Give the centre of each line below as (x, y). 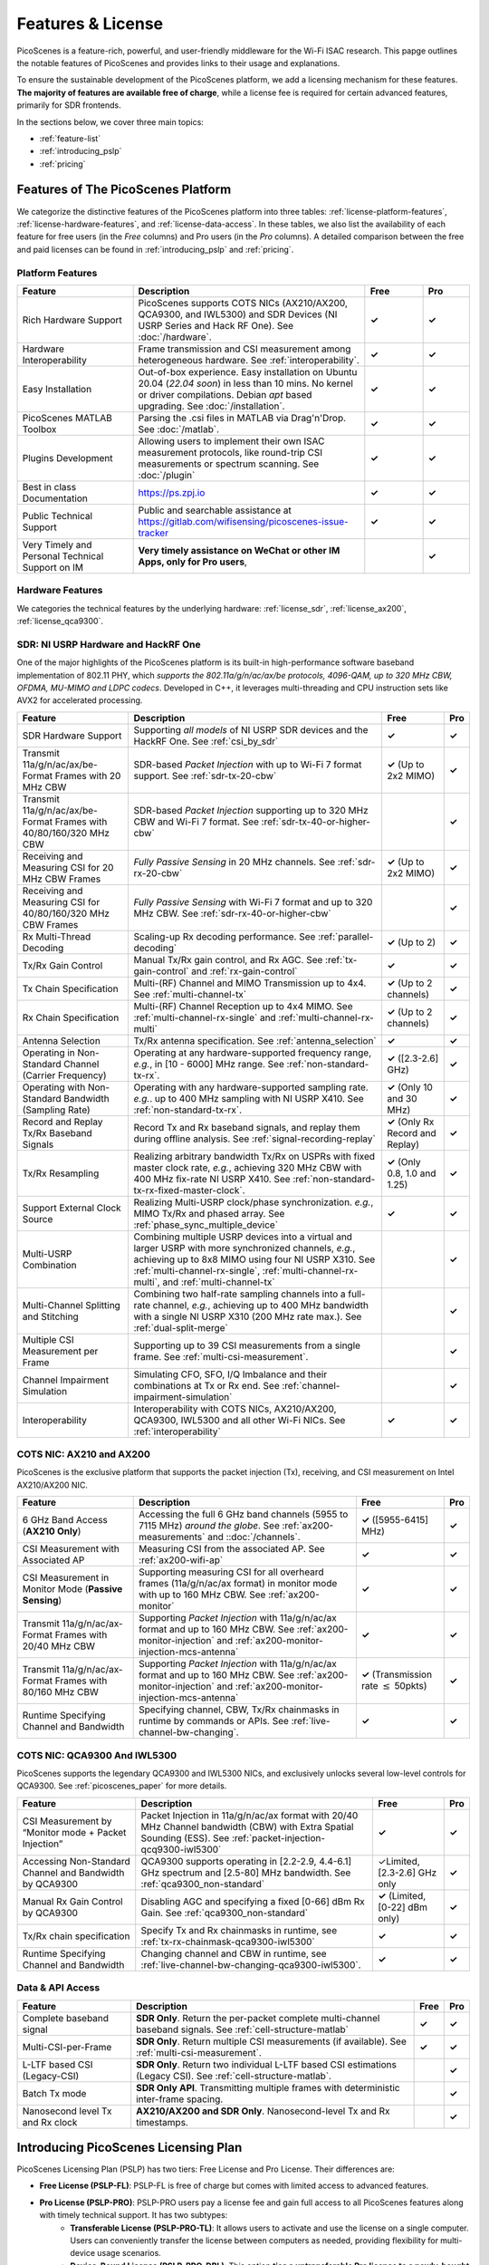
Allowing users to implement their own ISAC (231, 441)
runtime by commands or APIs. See (214, 1721)
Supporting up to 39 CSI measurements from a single (247, 1345)
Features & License (90, 24)
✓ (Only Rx (411, 1122)
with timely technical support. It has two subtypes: (134, 2215)
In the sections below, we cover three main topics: (110, 121)
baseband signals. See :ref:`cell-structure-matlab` (242, 2029)
